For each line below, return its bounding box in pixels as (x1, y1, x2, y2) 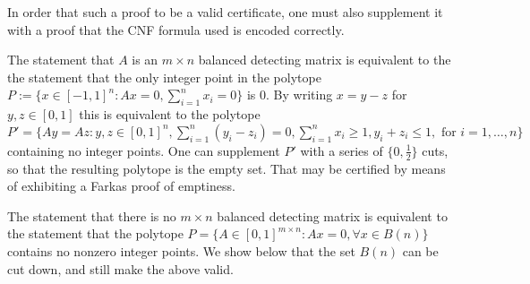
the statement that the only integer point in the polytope (7, 67, 321, 86)
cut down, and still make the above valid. (7, 259, 234, 278)
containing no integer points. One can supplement (7, 141, 280, 159)
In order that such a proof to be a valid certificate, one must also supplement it (7, 3, 443, 21)
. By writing (266, 85, 333, 104)
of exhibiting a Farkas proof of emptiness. (7, 176, 235, 195)
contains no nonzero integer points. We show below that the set (7, 241, 355, 260)
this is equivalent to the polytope (79, 105, 261, 124)
